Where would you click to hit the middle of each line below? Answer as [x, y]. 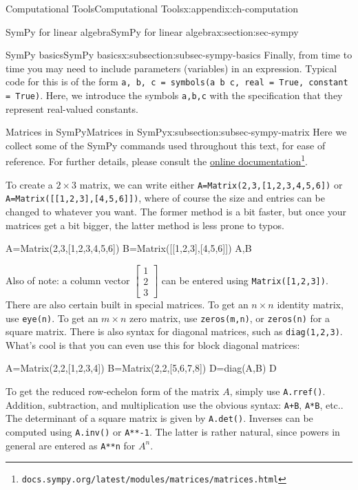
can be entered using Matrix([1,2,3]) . [245, 280]
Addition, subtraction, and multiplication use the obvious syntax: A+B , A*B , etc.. [175, 404]
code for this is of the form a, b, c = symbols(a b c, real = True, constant [177, 82]
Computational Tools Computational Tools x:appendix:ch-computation [152, 8]
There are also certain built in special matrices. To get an [127, 304]
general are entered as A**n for [71, 445]
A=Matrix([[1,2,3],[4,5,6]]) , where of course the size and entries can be [165, 198]
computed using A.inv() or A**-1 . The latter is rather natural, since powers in [173, 431]
